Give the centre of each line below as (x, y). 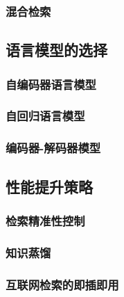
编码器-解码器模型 (53, 148)
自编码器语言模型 (51, 84)
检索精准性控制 (45, 220)
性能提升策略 (49, 186)
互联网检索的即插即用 (62, 284)
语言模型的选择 (56, 50)
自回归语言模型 (45, 116)
